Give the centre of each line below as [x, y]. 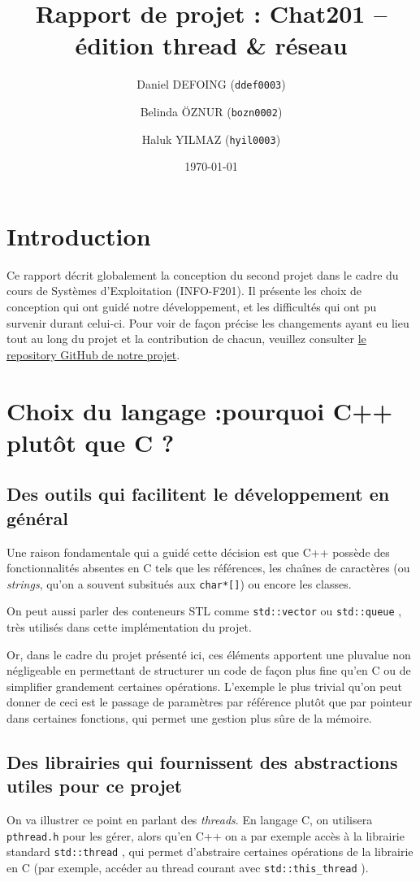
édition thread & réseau [211, 45]
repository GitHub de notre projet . [93, 354]
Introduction [79, 235]
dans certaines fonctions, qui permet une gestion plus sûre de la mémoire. [189, 718]
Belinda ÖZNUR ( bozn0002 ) [211, 111]
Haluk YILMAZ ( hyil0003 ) [211, 139]
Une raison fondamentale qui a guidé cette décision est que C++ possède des [198, 552]
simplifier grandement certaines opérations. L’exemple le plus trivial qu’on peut [204, 686]
